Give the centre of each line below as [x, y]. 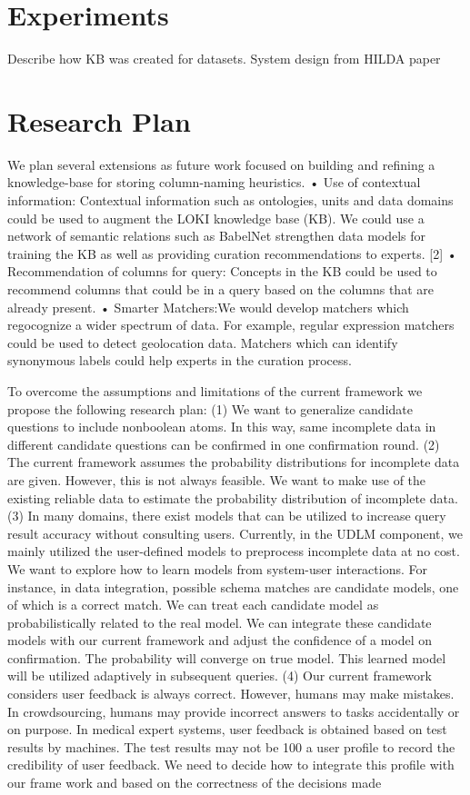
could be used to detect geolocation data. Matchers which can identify [203, 342]
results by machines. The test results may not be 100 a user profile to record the [231, 746]
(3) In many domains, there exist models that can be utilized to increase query [227, 516]
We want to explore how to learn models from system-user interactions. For [217, 568]
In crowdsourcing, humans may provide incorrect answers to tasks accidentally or [234, 711]
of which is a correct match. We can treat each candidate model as [193, 605]
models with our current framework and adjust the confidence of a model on [220, 640]
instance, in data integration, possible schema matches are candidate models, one [233, 586]
